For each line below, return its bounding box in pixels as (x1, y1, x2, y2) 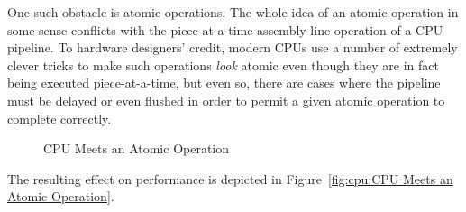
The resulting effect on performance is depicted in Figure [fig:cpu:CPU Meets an (7, 169, 453, 188)
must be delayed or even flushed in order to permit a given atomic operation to (7, 90, 445, 109)
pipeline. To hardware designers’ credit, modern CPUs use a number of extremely (7, 38, 458, 57)
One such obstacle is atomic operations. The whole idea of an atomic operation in (7, 3, 459, 21)
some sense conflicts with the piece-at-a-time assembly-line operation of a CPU (7, 20, 443, 39)
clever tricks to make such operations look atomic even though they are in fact (7, 55, 439, 74)
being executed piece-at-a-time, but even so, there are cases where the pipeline (7, 73, 441, 92)
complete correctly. (7, 108, 112, 127)
